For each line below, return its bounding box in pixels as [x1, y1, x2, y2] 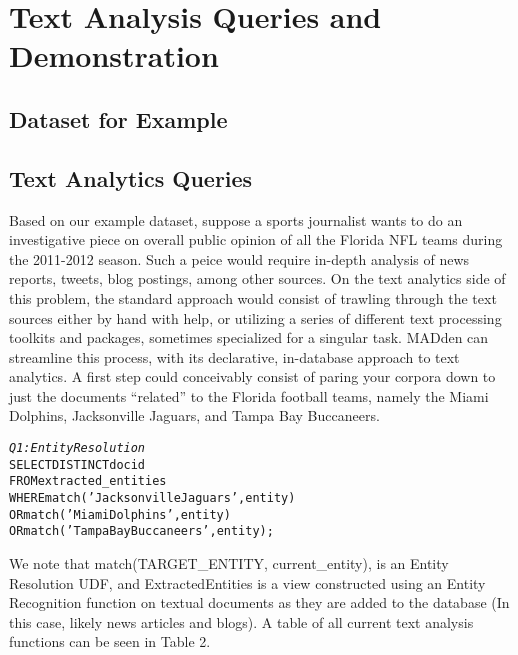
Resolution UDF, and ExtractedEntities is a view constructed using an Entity [9, 572, 486, 593]
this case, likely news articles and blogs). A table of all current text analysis [9, 611, 474, 632]
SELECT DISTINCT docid [9, 457, 146, 472]
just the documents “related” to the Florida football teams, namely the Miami [9, 385, 489, 406]
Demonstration [9, 35, 219, 76]
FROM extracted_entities [9, 474, 167, 489]
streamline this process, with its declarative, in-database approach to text [9, 346, 460, 367]
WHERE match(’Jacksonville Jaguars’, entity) [9, 491, 296, 506]
